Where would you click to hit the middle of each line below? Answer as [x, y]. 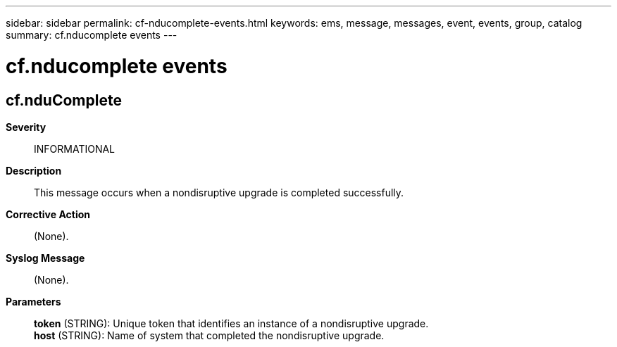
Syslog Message [45, 258]
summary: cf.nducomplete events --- [92, 35]
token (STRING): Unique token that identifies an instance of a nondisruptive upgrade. [231, 323]
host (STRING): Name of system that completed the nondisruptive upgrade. [209, 335]
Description [34, 170]
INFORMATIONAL [75, 149]
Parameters [33, 301]
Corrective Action [48, 214]
